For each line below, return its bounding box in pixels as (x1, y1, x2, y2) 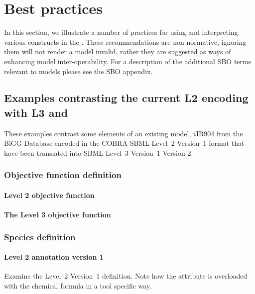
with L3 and (4, 104, 68, 120)
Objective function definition (4, 169, 122, 181)
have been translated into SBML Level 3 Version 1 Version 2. (4, 147, 193, 158)
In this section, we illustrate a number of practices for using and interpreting (4, 27, 238, 37)
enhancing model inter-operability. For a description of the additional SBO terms (4, 56, 252, 66)
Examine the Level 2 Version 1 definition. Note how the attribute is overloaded (4, 271, 248, 281)
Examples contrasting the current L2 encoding (4, 90, 249, 105)
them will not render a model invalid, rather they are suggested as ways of (4, 46, 231, 57)
